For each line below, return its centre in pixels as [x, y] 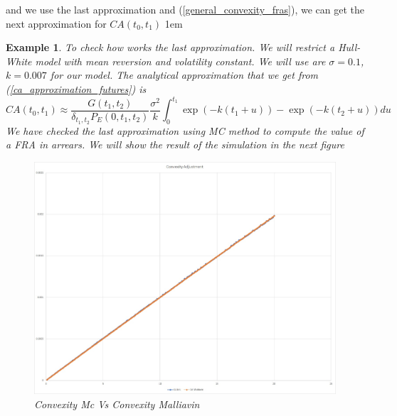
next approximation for [56, 23]
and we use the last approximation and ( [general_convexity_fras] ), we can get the [185, 9]
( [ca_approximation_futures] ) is [76, 88]
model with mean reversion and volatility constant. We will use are [180, 61]
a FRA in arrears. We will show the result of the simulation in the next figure [175, 144]
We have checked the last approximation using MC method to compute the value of [185, 130]
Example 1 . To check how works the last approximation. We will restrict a [170, 47]
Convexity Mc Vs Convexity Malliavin [117, 404]
